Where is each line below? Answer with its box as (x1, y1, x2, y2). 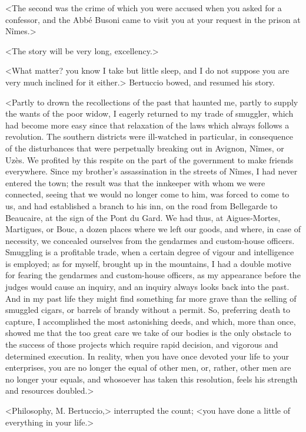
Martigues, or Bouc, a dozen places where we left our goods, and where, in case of (5, 223, 301, 235)
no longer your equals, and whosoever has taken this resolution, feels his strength (5, 372, 298, 385)
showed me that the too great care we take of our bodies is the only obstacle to (5, 327, 291, 339)
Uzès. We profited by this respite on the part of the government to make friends (5, 153, 294, 166)
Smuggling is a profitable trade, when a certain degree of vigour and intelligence (5, 246, 294, 258)
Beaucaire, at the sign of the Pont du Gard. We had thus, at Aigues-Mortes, (5, 211, 281, 223)
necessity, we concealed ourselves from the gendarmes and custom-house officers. (5, 234, 295, 246)
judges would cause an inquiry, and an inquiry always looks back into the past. (5, 281, 290, 293)
